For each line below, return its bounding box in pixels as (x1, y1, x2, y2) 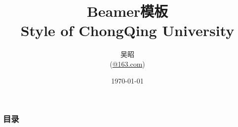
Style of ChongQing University (20, 20, 235, 41)
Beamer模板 (86, 1, 168, 21)
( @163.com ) (110, 58, 145, 69)
